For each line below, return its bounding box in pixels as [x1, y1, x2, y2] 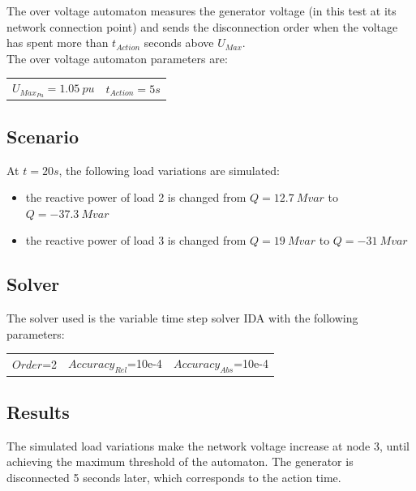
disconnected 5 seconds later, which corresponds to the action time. [6, 468, 341, 485]
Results [6, 399, 70, 424]
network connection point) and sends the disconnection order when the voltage [6, 18, 398, 35]
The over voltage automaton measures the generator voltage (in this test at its [6, 2, 397, 19]
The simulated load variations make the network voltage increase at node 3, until [6, 437, 410, 454]
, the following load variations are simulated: [58, 161, 280, 178]
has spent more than [6, 34, 109, 51]
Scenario [6, 123, 79, 148]
